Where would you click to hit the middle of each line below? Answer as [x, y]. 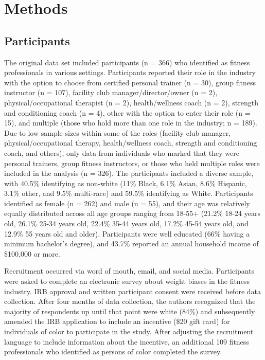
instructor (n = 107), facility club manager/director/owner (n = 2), [111, 92]
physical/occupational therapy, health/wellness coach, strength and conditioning [131, 143]
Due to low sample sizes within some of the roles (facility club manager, [118, 132]
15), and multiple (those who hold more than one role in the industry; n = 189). [131, 123]
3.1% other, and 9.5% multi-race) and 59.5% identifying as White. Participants [129, 193]
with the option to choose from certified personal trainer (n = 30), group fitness [130, 82]
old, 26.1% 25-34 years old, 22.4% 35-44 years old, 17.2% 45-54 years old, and [126, 223]
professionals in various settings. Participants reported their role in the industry [130, 72]
